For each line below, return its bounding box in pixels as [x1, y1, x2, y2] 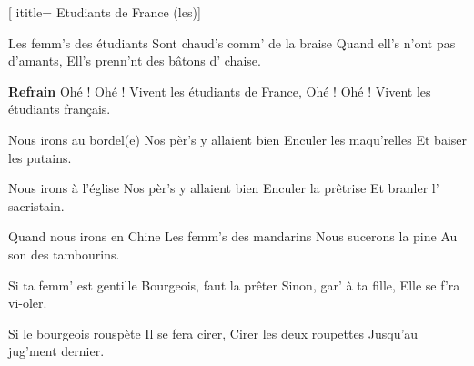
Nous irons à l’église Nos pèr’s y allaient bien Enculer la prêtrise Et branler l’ [8, 178, 439, 198]
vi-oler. [8, 293, 47, 312]
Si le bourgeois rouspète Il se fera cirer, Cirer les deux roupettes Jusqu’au [8, 323, 419, 342]
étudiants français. [8, 99, 111, 118]
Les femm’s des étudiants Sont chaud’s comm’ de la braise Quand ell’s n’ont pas [8, 33, 456, 52]
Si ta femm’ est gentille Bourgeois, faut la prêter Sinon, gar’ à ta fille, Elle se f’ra [8, 275, 460, 294]
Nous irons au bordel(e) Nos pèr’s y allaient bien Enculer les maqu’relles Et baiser [8, 129, 467, 148]
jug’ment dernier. [8, 341, 105, 361]
